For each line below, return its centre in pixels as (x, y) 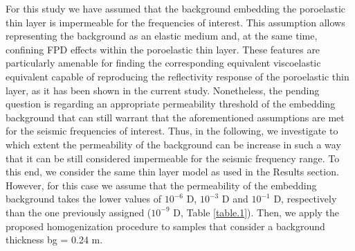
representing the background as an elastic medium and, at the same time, (162, 36)
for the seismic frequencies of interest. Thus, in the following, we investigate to (172, 131)
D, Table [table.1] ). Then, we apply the (256, 212)
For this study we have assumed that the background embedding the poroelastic (176, 8)
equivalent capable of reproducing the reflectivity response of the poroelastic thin (177, 76)
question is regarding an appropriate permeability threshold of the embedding (171, 104)
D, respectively (305, 199)
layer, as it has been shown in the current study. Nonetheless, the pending (163, 90)
